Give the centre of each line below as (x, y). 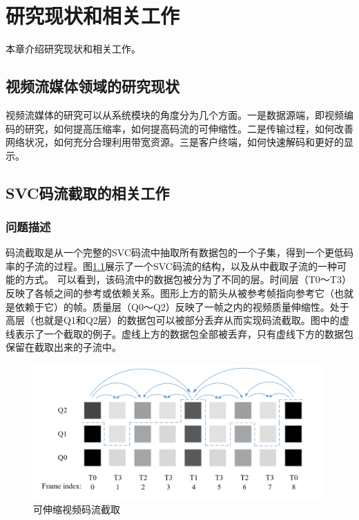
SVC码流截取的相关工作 (88, 192)
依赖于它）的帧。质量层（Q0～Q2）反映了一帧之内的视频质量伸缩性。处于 (182, 306)
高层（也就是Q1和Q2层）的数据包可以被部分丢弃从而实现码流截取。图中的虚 (177, 320)
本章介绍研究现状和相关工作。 (73, 49)
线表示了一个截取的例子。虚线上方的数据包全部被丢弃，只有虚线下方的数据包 (179, 333)
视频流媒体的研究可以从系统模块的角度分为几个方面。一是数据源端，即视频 (175, 114)
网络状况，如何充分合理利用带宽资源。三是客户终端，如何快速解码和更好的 (175, 142)
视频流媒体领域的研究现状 (93, 86)
